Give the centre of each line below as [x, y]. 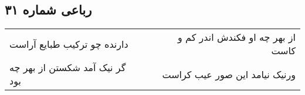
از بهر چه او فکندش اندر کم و [236, 37]
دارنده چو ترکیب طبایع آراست [69, 44]
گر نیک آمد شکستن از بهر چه [68, 68]
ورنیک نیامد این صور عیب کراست [229, 74]
